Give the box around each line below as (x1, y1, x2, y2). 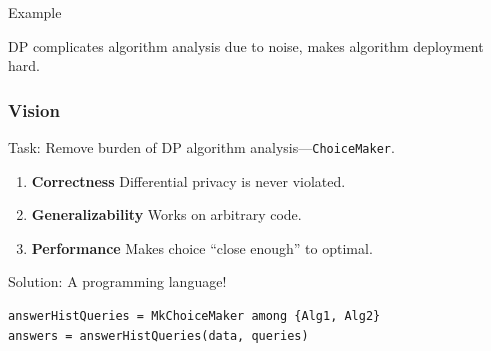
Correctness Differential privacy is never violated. (31, 170, 346, 191)
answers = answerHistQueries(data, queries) (8, 328, 309, 343)
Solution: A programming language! (8, 271, 227, 292)
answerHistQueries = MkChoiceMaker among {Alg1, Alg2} (8, 309, 381, 324)
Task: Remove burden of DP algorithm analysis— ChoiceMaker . (8, 137, 395, 157)
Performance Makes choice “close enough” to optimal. (31, 237, 373, 258)
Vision (8, 97, 60, 122)
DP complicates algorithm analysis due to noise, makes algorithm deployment (8, 35, 484, 56)
